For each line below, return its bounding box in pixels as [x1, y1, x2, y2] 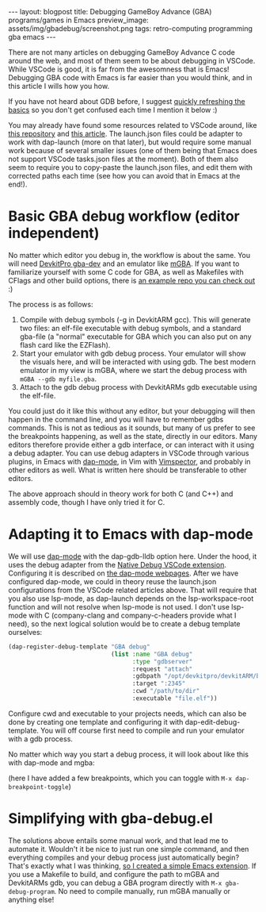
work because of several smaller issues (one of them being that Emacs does [8, 146, 257, 155]
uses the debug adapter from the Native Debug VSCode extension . [8, 560, 227, 569]
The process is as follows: [8, 299, 93, 309]
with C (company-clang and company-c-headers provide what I [28, 610, 237, 620]
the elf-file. [19, 391, 56, 400]
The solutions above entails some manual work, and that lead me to [8, 836, 229, 845]
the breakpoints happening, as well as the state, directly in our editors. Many [8, 431, 258, 441]
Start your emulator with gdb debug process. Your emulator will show [19, 348, 247, 358]
